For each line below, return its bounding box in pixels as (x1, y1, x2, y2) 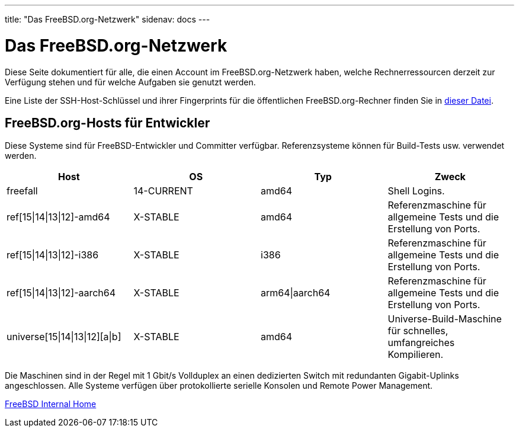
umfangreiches (387, 337, 455, 349)
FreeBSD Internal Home (5, 399, 97, 409)
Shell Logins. (387, 185, 445, 197)
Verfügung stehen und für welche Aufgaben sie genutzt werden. (5, 76, 256, 87)
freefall (7, 185, 38, 197)
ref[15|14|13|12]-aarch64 (7, 287, 116, 299)
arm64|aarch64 (261, 287, 331, 299)
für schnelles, (387, 325, 448, 337)
